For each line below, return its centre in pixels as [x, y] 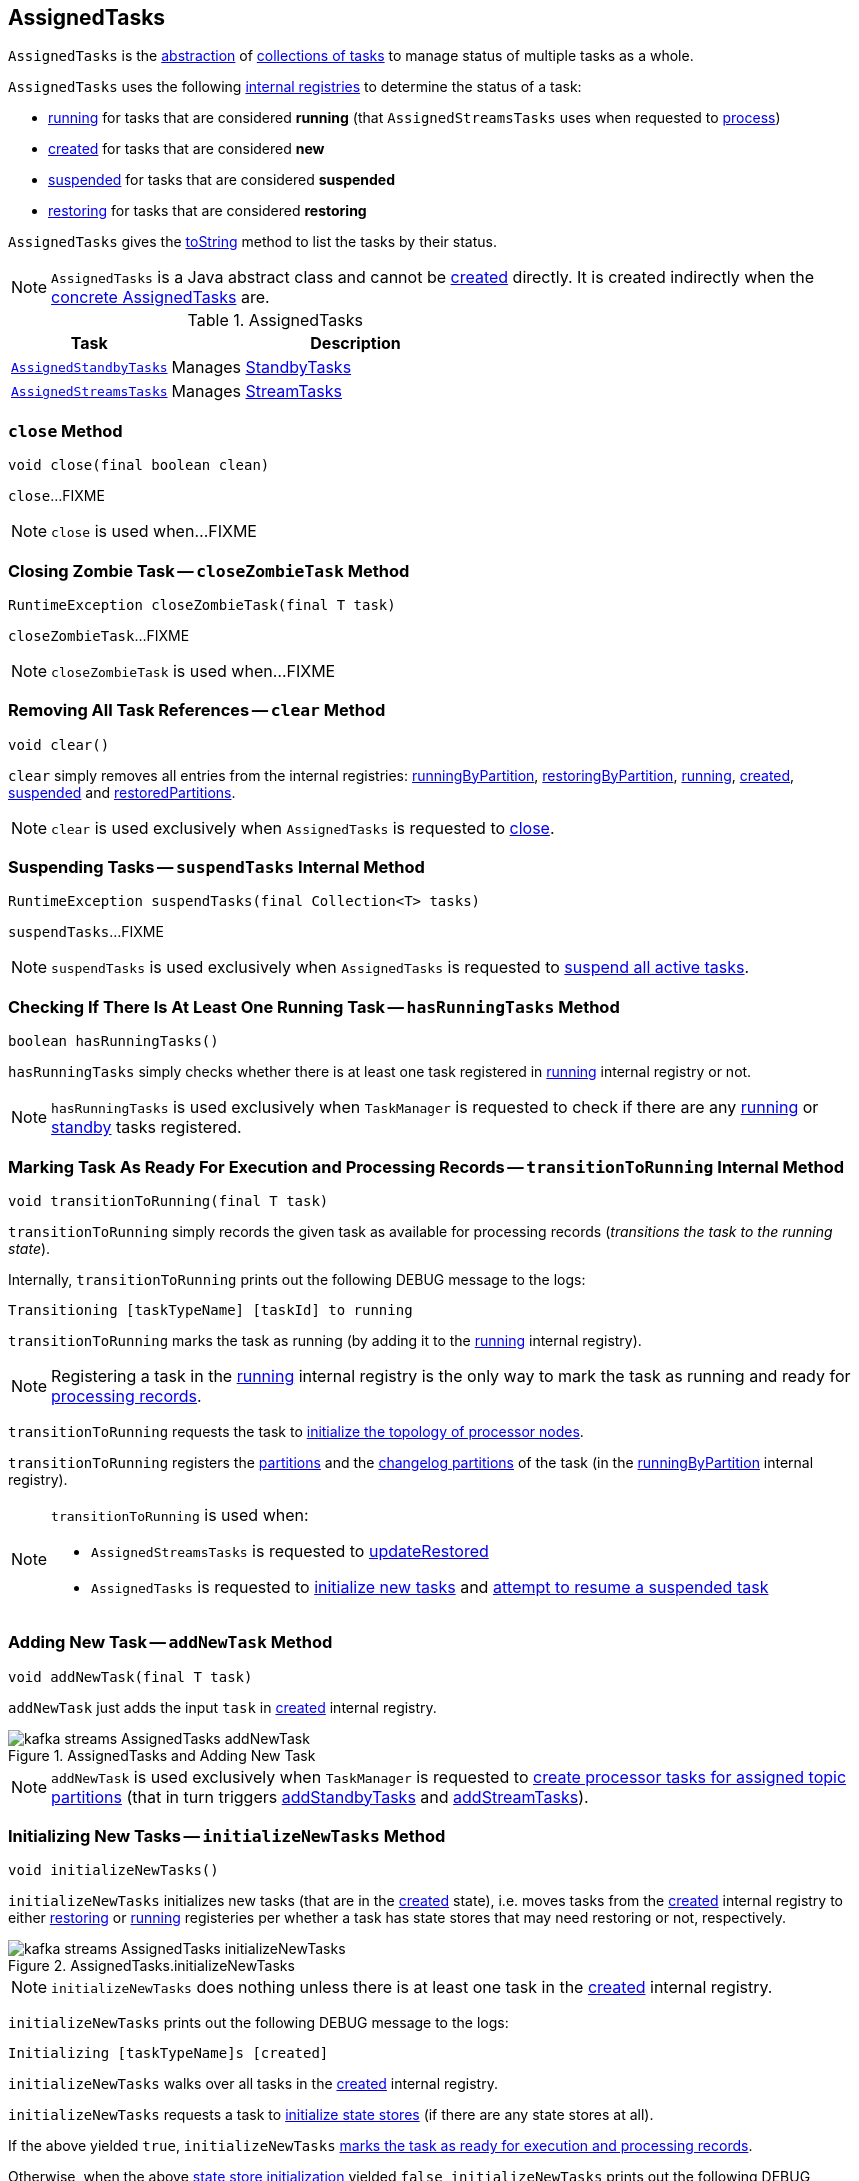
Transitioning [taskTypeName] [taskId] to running [210, 1309]
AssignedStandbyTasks [89, 367]
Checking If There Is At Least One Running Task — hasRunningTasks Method [314, 1006]
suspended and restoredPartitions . [122, 792]
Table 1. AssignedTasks [275, 320]
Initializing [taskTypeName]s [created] [168, 2053]
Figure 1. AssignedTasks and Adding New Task [162, 1755]
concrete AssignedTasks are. [160, 297]
